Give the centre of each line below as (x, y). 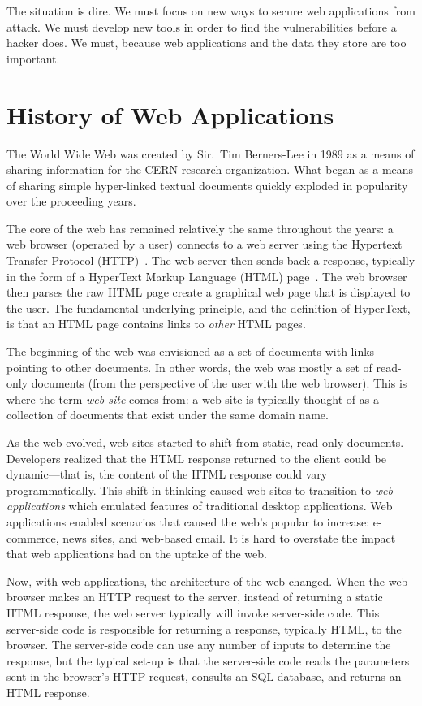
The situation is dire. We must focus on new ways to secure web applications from (211, 11)
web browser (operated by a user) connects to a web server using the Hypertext (205, 244)
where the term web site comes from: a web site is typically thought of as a (193, 398)
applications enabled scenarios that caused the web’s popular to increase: (188, 521)
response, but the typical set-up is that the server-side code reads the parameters (208, 660)
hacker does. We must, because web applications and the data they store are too (207, 43)
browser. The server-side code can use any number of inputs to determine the (199, 645)
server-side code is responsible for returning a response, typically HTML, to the (204, 628)
